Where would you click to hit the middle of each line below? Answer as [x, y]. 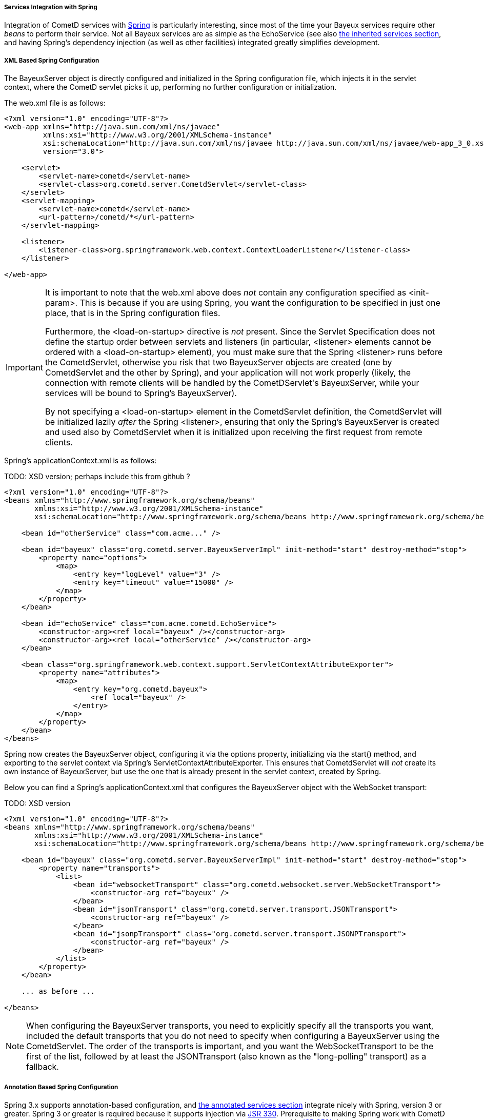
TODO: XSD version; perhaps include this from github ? [97, 477]
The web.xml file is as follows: [55, 103]
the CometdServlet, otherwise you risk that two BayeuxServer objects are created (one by [218, 362]
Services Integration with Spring [51, 7]
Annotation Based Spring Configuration [61, 1087]
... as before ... [58, 991]
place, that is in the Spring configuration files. [133, 313]
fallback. [43, 1067]
